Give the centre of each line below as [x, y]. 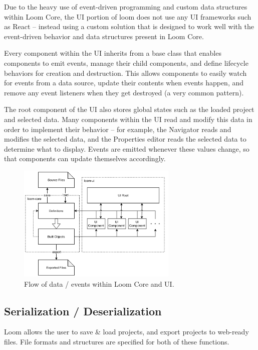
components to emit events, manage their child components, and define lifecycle [126, 63]
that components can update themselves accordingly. [85, 158]
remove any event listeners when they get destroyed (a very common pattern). [124, 92]
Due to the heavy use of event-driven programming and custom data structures [126, 7]
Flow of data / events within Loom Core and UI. [99, 283]
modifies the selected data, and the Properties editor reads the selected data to [125, 139]
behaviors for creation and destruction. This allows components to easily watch [125, 73]
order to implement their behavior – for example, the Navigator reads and [118, 129]
